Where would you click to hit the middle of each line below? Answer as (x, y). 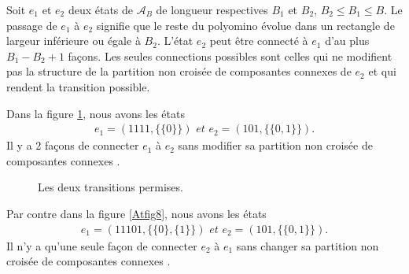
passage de (32, 25)
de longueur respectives (212, 9)
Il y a (19, 145)
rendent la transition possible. (78, 86)
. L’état (175, 41)
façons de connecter (92, 145)
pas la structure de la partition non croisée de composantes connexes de (179, 71)
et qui (382, 71)
